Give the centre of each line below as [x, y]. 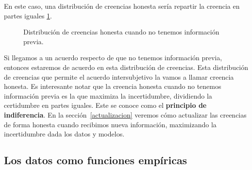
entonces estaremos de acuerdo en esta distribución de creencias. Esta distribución [126, 67]
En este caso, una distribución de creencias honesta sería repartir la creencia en [122, 6]
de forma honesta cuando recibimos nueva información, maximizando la [110, 124]
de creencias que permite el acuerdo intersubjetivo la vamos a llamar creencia [119, 76]
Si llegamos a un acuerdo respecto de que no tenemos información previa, [113, 58]
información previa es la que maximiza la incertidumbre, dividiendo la [108, 95]
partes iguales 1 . [28, 15]
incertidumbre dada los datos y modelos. [64, 134]
